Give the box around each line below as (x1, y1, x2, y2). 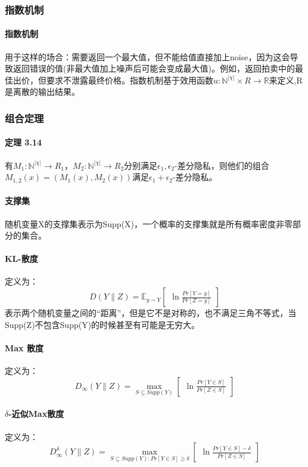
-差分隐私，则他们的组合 (175, 159, 269, 171)
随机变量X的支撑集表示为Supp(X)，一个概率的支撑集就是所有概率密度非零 (5, 217, 293, 230)
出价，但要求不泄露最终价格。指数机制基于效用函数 (13, 73, 213, 86)
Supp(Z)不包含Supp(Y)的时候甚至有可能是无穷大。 (5, 318, 200, 330)
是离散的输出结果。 (5, 85, 80, 98)
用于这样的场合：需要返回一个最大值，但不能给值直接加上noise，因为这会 (5, 50, 290, 63)
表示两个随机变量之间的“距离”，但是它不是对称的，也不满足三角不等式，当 (5, 307, 297, 319)
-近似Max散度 (8, 407, 64, 420)
